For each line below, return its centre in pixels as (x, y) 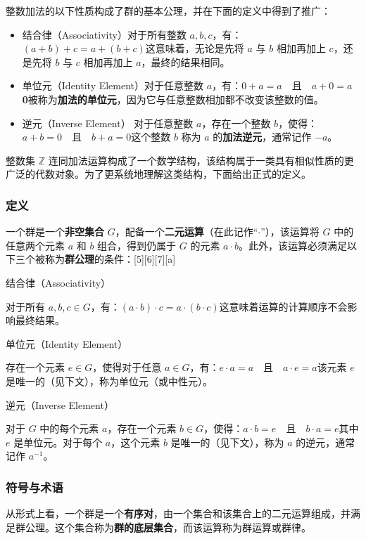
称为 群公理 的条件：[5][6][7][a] (110, 259)
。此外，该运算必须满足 (293, 245)
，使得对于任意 (127, 367)
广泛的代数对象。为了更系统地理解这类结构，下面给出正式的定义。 (158, 174)
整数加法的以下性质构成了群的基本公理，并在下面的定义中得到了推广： (168, 11)
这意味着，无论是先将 (195, 48)
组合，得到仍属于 (137, 245)
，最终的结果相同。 (185, 61)
